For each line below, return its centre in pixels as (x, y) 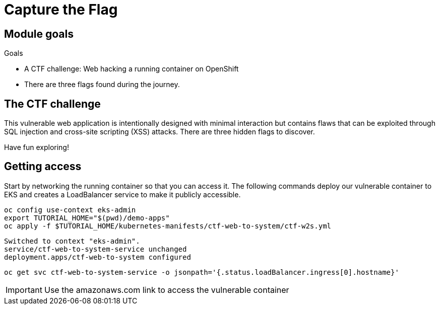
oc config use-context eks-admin (70, 210)
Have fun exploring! (37, 147)
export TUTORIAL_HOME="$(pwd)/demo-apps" (87, 218)
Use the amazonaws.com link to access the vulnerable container (167, 290)
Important (24, 290)
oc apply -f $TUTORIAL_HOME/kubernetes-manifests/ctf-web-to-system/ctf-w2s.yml (168, 226)
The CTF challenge (52, 104)
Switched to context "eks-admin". (72, 241)
